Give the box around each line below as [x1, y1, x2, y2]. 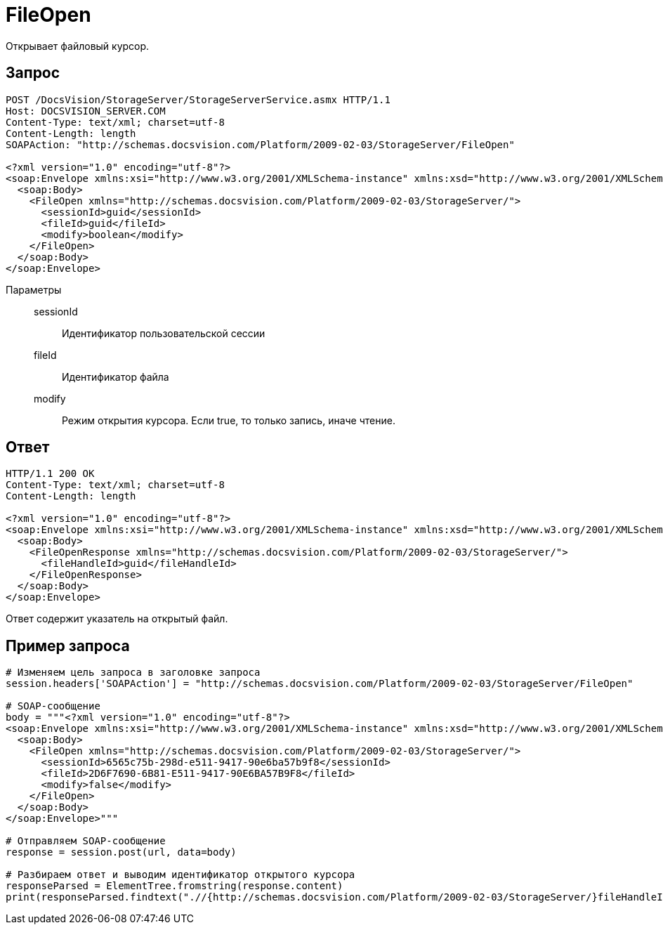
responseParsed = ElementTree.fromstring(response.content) [6, 880, 343, 892]
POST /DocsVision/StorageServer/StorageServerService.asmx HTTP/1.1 [6, 93, 390, 105]
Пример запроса [6, 636, 130, 655]
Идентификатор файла [62, 370, 169, 383]
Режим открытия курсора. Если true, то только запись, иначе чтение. [62, 414, 395, 426]
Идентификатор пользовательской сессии [62, 327, 265, 339]
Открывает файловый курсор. [6, 39, 150, 52]
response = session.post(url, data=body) [6, 846, 237, 858]
